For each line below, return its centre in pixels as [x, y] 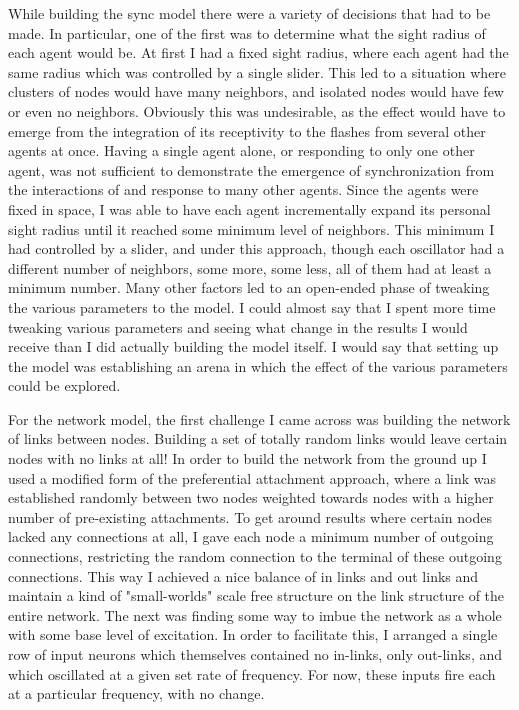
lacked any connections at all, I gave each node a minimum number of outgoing [251, 536]
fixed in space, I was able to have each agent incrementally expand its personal [249, 208]
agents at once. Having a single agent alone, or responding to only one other [241, 150]
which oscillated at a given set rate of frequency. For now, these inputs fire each [252, 673]
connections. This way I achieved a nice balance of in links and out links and [243, 575]
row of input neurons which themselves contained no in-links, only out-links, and [255, 654]
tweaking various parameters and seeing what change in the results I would [238, 326]
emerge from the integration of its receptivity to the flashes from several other [247, 130]
